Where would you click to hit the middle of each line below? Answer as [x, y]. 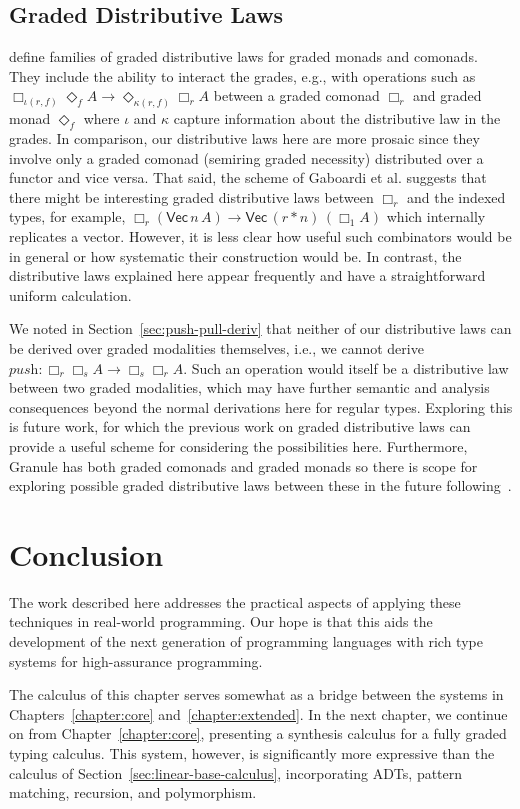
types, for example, [67, 216]
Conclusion [86, 553]
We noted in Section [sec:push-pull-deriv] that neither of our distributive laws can [260, 328]
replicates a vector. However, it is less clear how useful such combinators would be [260, 236]
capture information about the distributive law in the [337, 118]
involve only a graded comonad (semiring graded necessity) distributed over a [246, 157]
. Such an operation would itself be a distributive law [346, 367]
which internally [436, 216]
